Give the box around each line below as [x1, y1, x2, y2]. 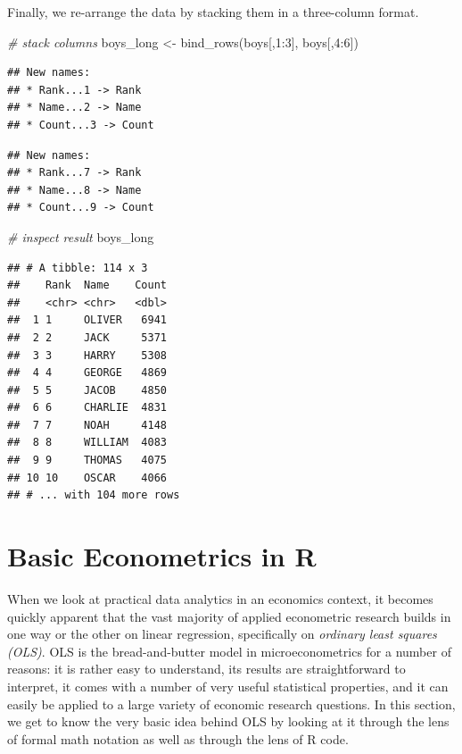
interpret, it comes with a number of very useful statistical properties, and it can [7, 676, 449, 695]
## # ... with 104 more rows [7, 489, 180, 502]
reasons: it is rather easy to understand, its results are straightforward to [7, 659, 406, 678]
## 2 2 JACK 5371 [7, 331, 167, 344]
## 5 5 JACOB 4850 [7, 383, 167, 397]
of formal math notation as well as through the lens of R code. [7, 729, 349, 748]
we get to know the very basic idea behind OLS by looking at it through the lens [7, 712, 450, 731]
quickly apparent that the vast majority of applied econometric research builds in [7, 607, 451, 625]
